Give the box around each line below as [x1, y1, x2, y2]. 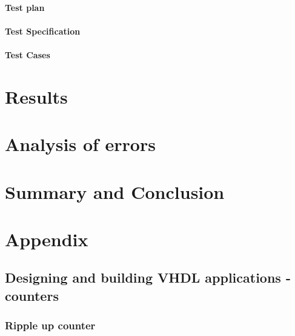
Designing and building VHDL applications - [5, 268, 291, 287]
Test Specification [5, 24, 81, 37]
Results [5, 84, 68, 109]
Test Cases [5, 48, 50, 61]
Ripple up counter [5, 318, 96, 333]
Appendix [5, 226, 88, 251]
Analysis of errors [5, 132, 156, 156]
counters [5, 286, 59, 304]
